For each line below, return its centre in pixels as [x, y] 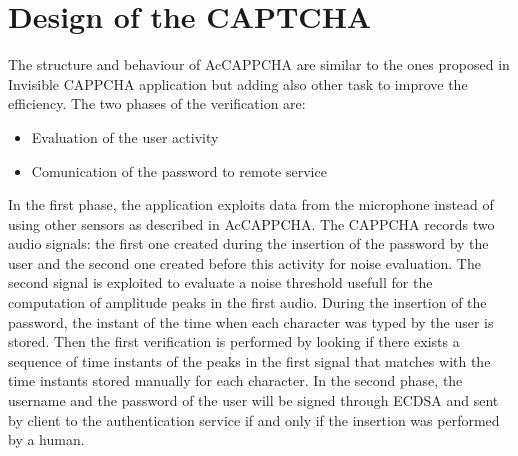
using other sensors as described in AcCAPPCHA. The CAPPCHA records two [251, 223]
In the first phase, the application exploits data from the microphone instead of [251, 204]
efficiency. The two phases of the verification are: [157, 103]
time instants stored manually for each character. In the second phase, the [235, 380]
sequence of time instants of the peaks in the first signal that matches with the [249, 360]
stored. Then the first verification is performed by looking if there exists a [234, 341]
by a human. [46, 439]
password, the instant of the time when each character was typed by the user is [251, 321]
